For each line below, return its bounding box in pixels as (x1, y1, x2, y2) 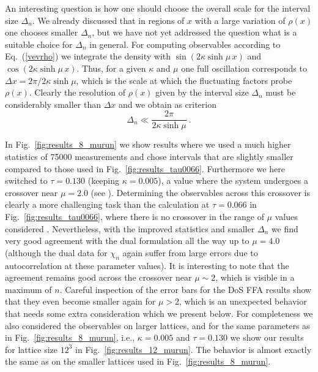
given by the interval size (155, 86, 249, 99)
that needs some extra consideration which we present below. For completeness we (5, 306, 313, 319)
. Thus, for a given (76, 61, 146, 74)
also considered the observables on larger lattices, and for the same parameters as (5, 319, 310, 332)
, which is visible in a (215, 271, 295, 284)
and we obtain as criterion (118, 97, 216, 110)
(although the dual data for (5, 246, 108, 259)
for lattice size (5, 343, 58, 355)
